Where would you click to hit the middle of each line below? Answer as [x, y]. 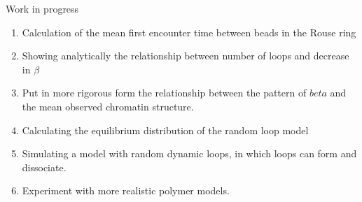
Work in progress [42, 8]
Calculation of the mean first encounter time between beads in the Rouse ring [189, 32]
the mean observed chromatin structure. [108, 106]
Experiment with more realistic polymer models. [126, 190]
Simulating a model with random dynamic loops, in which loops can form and [189, 153]
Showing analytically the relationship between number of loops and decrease [186, 56]
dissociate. [44, 167]
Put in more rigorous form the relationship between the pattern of [164, 93]
